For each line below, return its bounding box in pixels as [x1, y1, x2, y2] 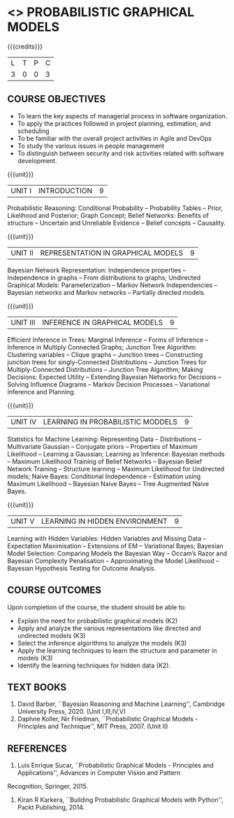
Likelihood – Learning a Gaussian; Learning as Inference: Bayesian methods [7, 450, 225, 458]
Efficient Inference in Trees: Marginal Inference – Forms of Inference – [7, 335, 208, 344]
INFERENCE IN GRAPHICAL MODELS [41, 317, 163, 327]
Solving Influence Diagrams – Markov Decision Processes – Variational [7, 380, 210, 389]
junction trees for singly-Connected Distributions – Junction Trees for [7, 358, 207, 366]
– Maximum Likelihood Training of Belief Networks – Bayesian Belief [7, 457, 203, 466]
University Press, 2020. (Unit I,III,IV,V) [17, 707, 126, 716]
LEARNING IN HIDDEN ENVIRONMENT [41, 516, 168, 526]
